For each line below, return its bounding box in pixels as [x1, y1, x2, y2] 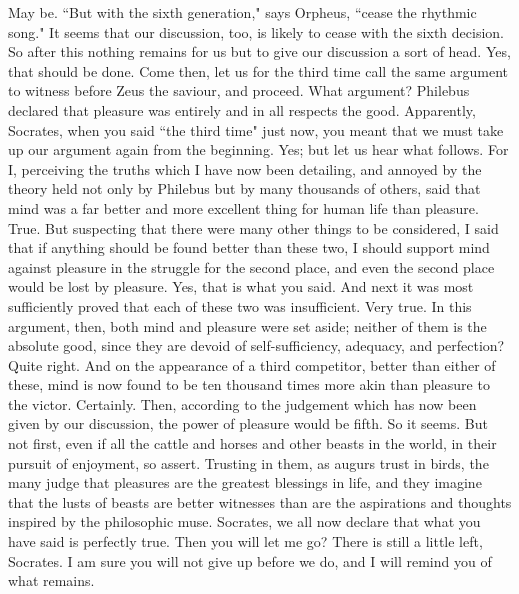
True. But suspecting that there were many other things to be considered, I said [8, 217, 499, 238]
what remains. [8, 570, 95, 591]
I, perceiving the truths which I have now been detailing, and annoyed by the [8, 158, 482, 179]
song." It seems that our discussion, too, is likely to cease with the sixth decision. [8, 21, 504, 42]
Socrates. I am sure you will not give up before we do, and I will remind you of [8, 550, 492, 571]
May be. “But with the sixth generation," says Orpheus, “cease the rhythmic [8, 2, 477, 22]
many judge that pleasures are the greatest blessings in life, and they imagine [8, 472, 482, 493]
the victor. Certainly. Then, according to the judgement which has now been [8, 393, 477, 414]
